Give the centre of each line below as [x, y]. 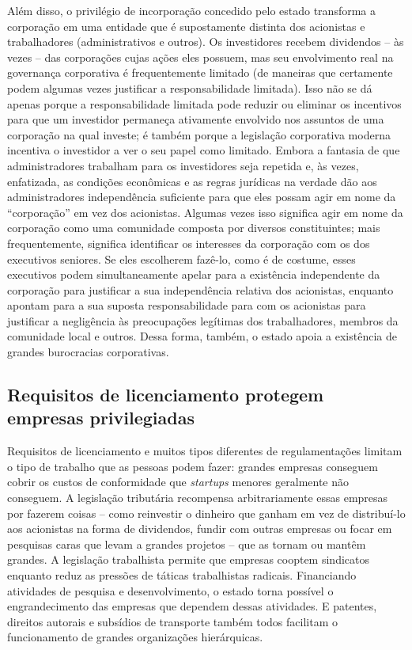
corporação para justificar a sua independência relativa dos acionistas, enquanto [200, 289]
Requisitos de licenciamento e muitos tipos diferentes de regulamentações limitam [205, 451]
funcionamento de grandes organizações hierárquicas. [135, 637]
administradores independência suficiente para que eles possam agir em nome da [202, 197]
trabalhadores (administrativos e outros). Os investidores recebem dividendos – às [206, 42]
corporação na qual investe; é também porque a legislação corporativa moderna [199, 134]
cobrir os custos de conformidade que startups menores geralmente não [178, 482]
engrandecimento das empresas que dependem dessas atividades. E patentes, [192, 606]
